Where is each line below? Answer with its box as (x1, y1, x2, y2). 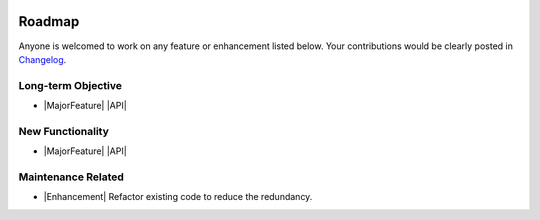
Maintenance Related (18, 170, 125, 184)
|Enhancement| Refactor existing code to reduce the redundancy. (43, 191, 313, 203)
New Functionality (18, 124, 110, 138)
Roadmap (18, 13, 80, 30)
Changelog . (18, 53, 67, 65)
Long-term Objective (18, 78, 123, 92)
